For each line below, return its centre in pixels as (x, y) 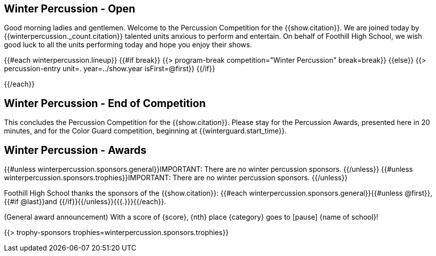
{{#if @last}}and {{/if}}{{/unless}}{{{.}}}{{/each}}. (85, 202)
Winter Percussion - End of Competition (105, 103)
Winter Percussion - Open (70, 9)
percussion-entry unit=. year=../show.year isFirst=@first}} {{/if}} (110, 69)
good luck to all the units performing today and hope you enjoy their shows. (128, 45)
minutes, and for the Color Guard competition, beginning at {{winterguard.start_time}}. (145, 131)
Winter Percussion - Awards (75, 150)
